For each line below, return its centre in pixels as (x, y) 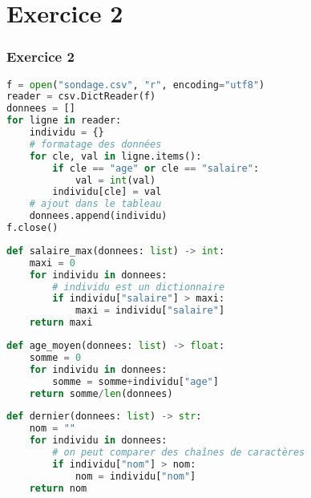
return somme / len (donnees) (101, 393)
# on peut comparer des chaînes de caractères (179, 453)
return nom (58, 488)
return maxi (61, 323)
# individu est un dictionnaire (139, 287)
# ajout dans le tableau (95, 204)
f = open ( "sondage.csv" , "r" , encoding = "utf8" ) (136, 85)
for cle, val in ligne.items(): (115, 156)
